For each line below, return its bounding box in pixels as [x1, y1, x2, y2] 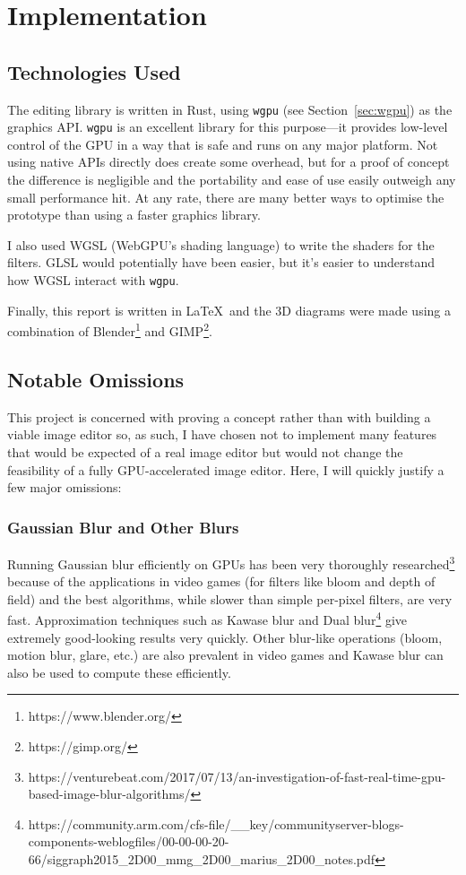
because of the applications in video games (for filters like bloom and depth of [7, 572, 436, 591]
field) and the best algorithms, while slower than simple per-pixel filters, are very [7, 589, 453, 608]
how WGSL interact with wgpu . [7, 271, 179, 290]
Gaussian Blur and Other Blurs [7, 515, 239, 538]
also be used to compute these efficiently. [7, 663, 231, 681]
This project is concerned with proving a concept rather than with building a [7, 407, 431, 426]
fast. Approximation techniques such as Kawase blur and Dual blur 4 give [7, 608, 408, 629]
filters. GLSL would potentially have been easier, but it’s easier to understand [7, 253, 436, 272]
